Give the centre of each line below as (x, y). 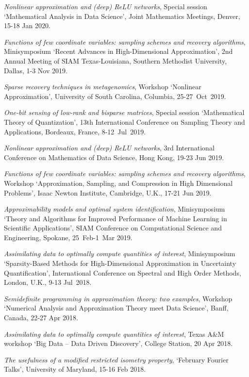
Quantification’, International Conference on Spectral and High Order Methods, (123, 272)
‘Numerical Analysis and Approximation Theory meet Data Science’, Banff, (116, 308)
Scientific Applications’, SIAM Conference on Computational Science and (113, 228)
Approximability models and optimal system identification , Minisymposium (115, 209)
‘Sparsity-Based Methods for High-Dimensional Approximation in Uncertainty (120, 263)
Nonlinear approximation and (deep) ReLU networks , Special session (106, 6)
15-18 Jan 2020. (27, 25)
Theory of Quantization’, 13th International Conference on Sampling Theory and (124, 122)
